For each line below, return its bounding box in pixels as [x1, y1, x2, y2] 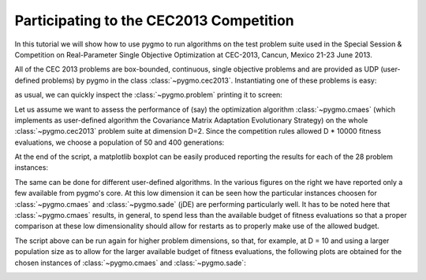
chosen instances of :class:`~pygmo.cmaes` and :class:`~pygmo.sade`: [14, 258, 246, 267]
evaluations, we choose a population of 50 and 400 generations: [14, 138, 225, 147]
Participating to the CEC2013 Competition [14, 12, 295, 29]
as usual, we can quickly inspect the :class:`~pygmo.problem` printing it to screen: [14, 90, 283, 100]
